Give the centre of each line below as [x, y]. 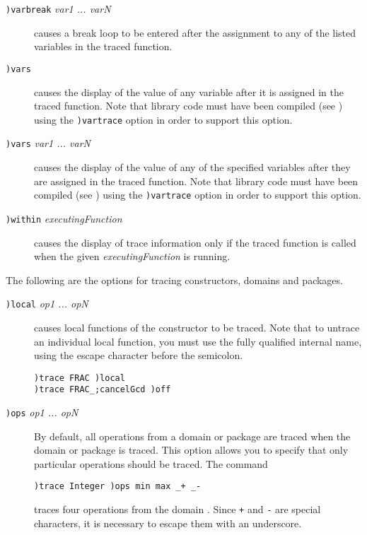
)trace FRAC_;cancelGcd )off [103, 390]
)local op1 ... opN [47, 304]
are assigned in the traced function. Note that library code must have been [196, 181]
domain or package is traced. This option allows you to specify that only [191, 450]
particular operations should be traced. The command [151, 463]
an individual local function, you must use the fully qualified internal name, [198, 341]
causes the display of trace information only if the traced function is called [195, 242]
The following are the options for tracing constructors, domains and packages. [174, 280]
